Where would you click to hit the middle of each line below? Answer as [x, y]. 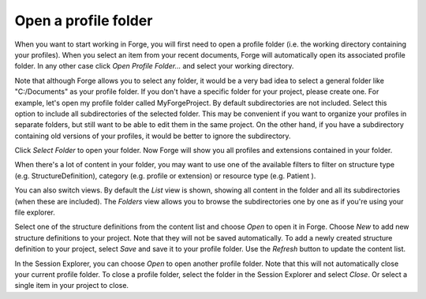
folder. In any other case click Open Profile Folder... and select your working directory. [154, 66]
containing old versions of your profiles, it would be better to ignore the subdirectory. [153, 136]
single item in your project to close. [72, 286]
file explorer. [35, 212]
